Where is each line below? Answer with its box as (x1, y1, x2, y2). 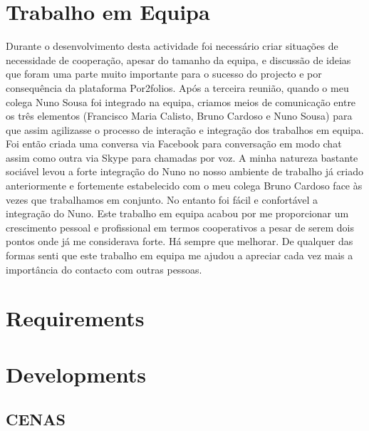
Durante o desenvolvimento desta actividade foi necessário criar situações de (6, 38, 338, 53)
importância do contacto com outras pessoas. (6, 261, 202, 276)
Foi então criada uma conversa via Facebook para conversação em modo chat (6, 136, 342, 151)
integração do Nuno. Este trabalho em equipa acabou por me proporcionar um (6, 206, 349, 221)
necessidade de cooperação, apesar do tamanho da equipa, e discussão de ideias (6, 52, 351, 67)
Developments (6, 359, 147, 388)
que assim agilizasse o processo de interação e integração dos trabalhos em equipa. (6, 122, 364, 137)
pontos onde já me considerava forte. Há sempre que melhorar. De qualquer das (6, 234, 353, 249)
